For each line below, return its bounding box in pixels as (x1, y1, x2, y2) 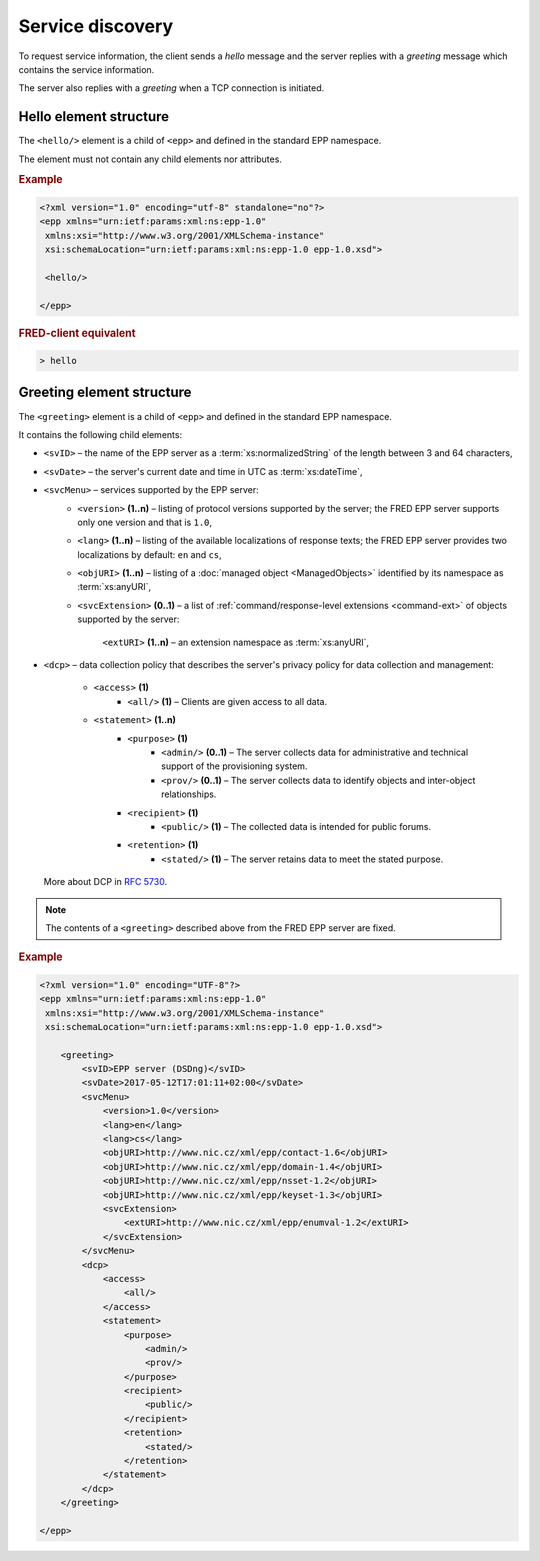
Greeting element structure (18, 384, 192, 401)
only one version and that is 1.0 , (77, 516, 213, 528)
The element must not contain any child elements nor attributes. (18, 153, 282, 165)
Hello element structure (18, 108, 170, 125)
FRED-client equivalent (18, 326, 136, 340)
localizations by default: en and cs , (77, 548, 222, 560)
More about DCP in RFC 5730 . (43, 876, 168, 888)
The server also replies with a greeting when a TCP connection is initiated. (18, 82, 325, 94)
